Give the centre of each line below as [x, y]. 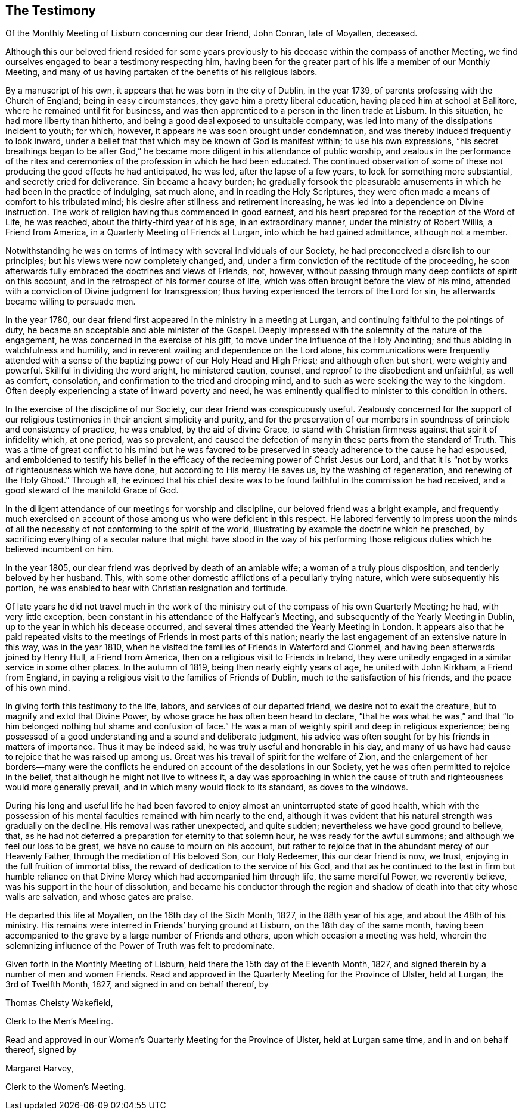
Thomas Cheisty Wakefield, [59, 1003]
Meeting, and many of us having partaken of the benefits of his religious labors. [161, 72]
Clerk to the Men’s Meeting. [60, 1021]
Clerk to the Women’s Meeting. [66, 1087]
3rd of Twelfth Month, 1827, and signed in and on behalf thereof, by [137, 984]
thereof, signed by [41, 1050]
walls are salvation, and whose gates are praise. [100, 897]
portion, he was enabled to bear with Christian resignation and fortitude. [147, 588]
